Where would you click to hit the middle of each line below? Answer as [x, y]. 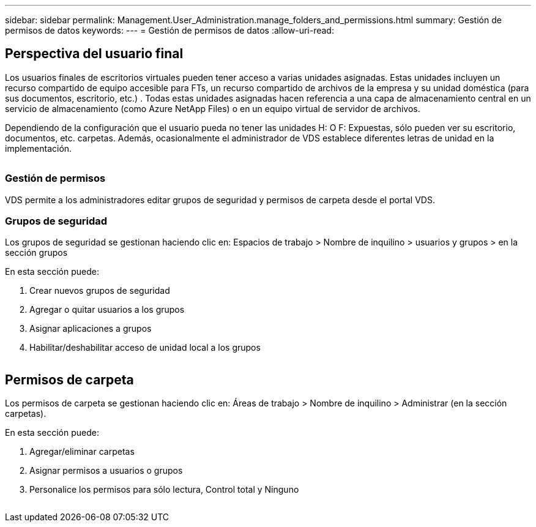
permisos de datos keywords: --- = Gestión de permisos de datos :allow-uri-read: [169, 30]
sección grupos [36, 253]
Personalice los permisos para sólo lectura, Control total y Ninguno [164, 490]
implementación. [39, 148]
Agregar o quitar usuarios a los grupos [107, 310]
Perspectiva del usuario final [94, 54]
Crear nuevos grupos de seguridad [100, 291]
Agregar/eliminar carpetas [82, 452]
